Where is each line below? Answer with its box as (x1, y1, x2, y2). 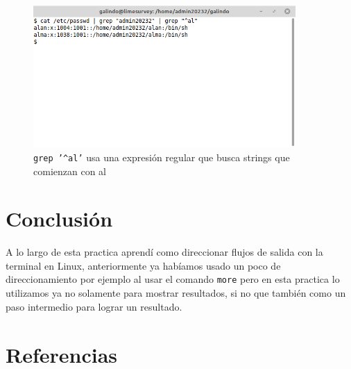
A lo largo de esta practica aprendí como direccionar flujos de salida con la (6, 245, 323, 259)
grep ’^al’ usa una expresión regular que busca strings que (33, 149, 290, 164)
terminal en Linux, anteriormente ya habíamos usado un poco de (6, 258, 281, 272)
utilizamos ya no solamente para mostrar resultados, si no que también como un (6, 286, 346, 300)
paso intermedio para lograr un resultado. (6, 299, 182, 313)
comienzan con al (33, 163, 106, 178)
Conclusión (6, 204, 113, 233)
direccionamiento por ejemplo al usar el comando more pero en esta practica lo (6, 272, 340, 286)
